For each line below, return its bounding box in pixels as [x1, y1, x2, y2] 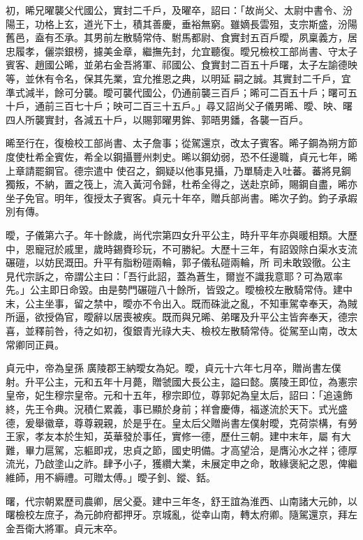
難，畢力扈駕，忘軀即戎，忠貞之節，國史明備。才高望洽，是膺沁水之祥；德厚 [6, 442, 357, 457]
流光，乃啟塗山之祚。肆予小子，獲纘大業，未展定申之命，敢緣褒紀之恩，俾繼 [6, 456, 357, 471]
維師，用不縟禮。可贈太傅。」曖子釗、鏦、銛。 [6, 470, 216, 484]
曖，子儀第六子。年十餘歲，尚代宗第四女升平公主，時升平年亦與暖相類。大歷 [6, 227, 357, 242]
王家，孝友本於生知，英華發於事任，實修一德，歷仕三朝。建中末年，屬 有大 [6, 429, 351, 444]
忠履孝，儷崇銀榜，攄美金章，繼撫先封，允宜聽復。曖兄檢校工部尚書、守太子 [6, 43, 357, 58]
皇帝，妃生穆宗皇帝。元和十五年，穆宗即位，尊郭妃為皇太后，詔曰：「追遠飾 [6, 388, 353, 402]
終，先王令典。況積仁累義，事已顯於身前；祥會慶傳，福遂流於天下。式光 [6, 402, 338, 416]
